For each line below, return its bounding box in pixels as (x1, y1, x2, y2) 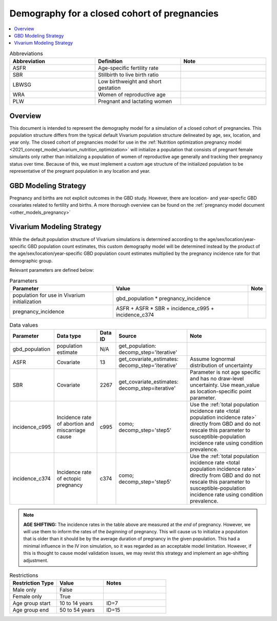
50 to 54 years (59, 607, 95, 614)
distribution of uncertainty (190, 362, 253, 369)
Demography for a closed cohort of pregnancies (9, 8, 219, 19)
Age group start (12, 600, 51, 607)
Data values (9, 322, 38, 329)
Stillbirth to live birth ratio (98, 71, 159, 78)
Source (118, 332, 137, 339)
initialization (12, 298, 42, 305)
